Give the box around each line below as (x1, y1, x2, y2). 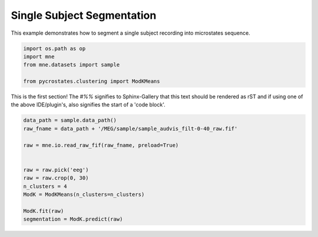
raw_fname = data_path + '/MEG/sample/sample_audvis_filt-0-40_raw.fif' (23, 125, 238, 132)
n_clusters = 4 (23, 183, 67, 189)
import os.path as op (23, 45, 86, 52)
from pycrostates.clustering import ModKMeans (23, 78, 160, 85)
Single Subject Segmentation (11, 9, 157, 22)
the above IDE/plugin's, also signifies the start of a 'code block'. (11, 101, 165, 108)
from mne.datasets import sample (23, 62, 120, 68)
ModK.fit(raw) (23, 208, 64, 214)
